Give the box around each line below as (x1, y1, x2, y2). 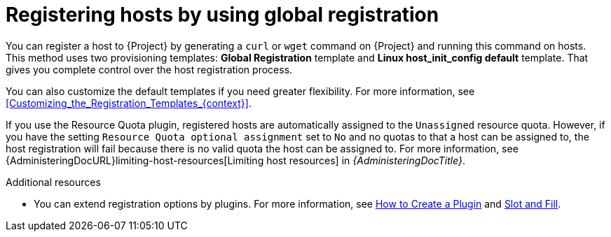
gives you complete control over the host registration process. (6, 63, 293, 76)
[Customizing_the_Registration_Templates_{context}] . (6, 96, 252, 109)
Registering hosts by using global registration (6, 3, 439, 27)
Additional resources (6, 175, 101, 188)
